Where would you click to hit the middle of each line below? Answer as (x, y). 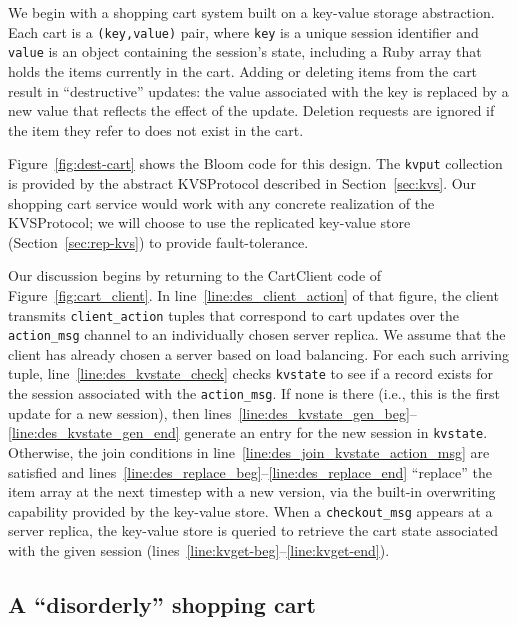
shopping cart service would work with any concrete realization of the (221, 202)
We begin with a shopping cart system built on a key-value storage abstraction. (251, 12)
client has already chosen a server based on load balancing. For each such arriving (258, 353)
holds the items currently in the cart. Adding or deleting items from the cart (243, 70)
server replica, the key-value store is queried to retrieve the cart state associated (253, 530)
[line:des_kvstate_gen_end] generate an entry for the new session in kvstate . (248, 432)
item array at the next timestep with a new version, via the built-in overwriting (252, 491)
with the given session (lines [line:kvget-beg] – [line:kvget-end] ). (199, 550)
